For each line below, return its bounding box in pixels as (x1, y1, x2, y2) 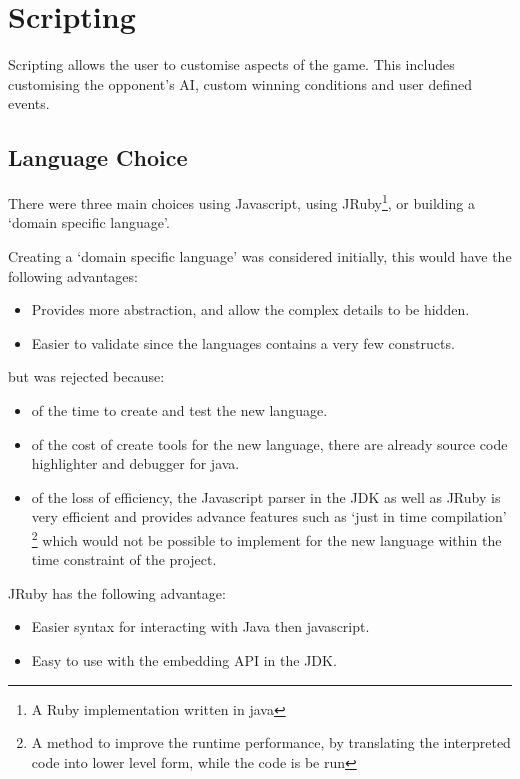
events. (8, 93, 50, 114)
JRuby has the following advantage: (8, 582, 226, 603)
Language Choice (8, 142, 188, 173)
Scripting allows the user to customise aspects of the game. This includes (8, 54, 455, 75)
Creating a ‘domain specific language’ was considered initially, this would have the (8, 245, 512, 266)
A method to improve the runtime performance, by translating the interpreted (31, 732, 511, 753)
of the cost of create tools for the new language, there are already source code (31, 433, 508, 454)
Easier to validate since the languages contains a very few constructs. (31, 332, 455, 353)
